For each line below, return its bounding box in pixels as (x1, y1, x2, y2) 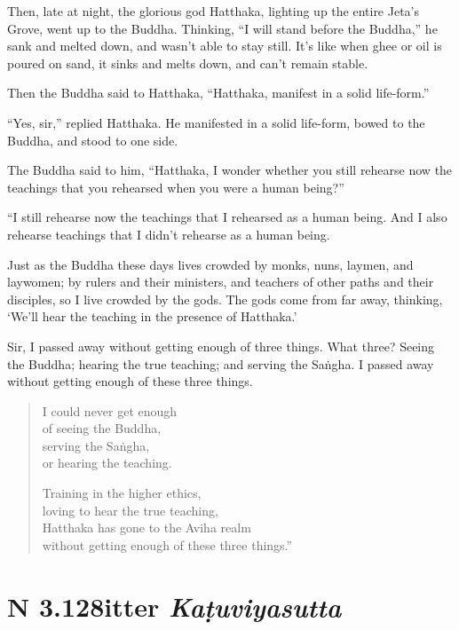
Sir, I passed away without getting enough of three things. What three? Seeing (7, 336, 435, 355)
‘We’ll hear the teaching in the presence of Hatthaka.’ (7, 307, 297, 326)
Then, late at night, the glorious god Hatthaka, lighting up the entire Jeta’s (7, 2, 420, 20)
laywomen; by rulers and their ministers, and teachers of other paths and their (7, 272, 434, 291)
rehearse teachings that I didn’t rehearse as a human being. (7, 224, 330, 243)
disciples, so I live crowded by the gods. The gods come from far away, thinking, (7, 289, 443, 308)
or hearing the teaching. (42, 453, 172, 472)
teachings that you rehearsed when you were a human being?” (7, 177, 344, 196)
